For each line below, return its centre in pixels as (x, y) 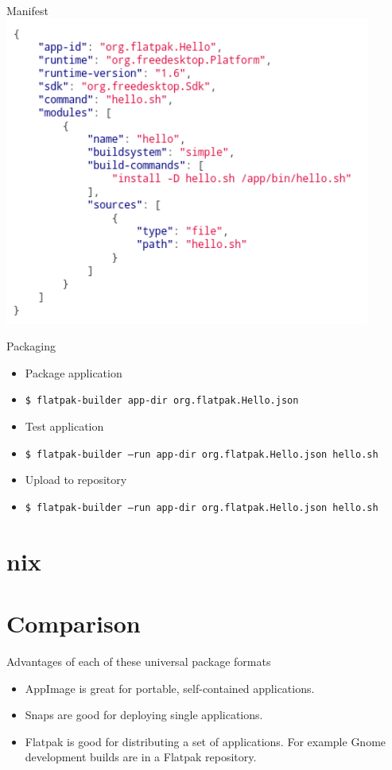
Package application (74, 372)
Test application (64, 426)
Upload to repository (76, 480)
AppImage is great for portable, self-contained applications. (170, 688)
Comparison (74, 623)
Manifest (27, 10)
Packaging (31, 346)
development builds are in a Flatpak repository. (141, 757)
